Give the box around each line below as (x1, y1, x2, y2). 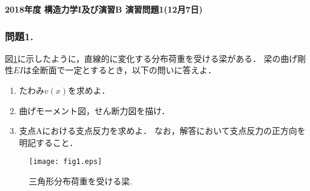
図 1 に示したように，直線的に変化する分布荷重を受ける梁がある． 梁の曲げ (5, 52, 297, 64)
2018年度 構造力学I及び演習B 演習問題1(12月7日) (5, 3, 203, 15)
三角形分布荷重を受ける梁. (29, 175, 132, 187)
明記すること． (19, 136, 78, 148)
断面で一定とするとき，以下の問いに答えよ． (40, 64, 216, 76)
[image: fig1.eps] (29, 157, 102, 166)
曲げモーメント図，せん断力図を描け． (19, 104, 170, 117)
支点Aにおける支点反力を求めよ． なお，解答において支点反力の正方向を (19, 124, 306, 137)
